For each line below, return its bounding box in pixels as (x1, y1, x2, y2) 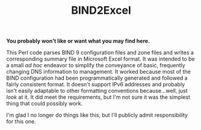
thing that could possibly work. (6, 100, 83, 107)
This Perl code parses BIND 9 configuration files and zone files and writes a (6, 49, 194, 56)
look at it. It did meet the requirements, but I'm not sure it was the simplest (6, 93, 191, 101)
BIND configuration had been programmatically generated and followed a (6, 74, 188, 81)
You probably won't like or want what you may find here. (6, 37, 150, 45)
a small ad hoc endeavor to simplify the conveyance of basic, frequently (6, 62, 185, 69)
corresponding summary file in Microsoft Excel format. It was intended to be (6, 55, 195, 63)
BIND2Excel (71, 4, 131, 17)
